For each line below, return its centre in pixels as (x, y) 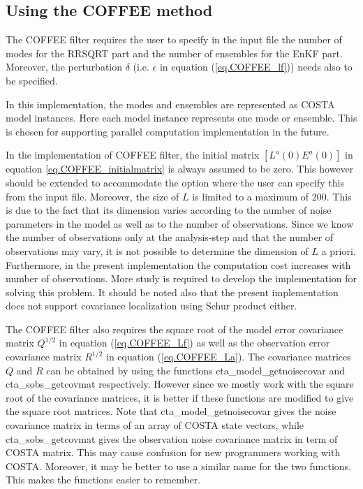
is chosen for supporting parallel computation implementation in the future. (168, 131)
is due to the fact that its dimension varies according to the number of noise (169, 210)
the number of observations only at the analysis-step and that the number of (170, 237)
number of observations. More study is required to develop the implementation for (181, 278)
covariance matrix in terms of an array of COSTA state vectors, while (155, 425)
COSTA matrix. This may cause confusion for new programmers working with (173, 452)
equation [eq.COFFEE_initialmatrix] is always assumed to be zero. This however (180, 169)
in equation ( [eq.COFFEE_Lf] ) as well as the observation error (194, 343)
